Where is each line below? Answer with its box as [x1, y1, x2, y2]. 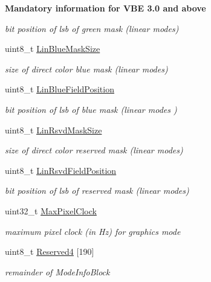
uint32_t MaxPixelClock [5, 204, 97, 217]
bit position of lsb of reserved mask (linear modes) [5, 184, 189, 197]
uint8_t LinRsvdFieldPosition [5, 164, 117, 176]
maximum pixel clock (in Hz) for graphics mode [5, 225, 181, 237]
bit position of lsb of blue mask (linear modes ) [5, 103, 177, 115]
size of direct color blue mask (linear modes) [5, 62, 168, 75]
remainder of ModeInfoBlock [5, 265, 110, 278]
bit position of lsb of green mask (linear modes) [5, 22, 179, 34]
